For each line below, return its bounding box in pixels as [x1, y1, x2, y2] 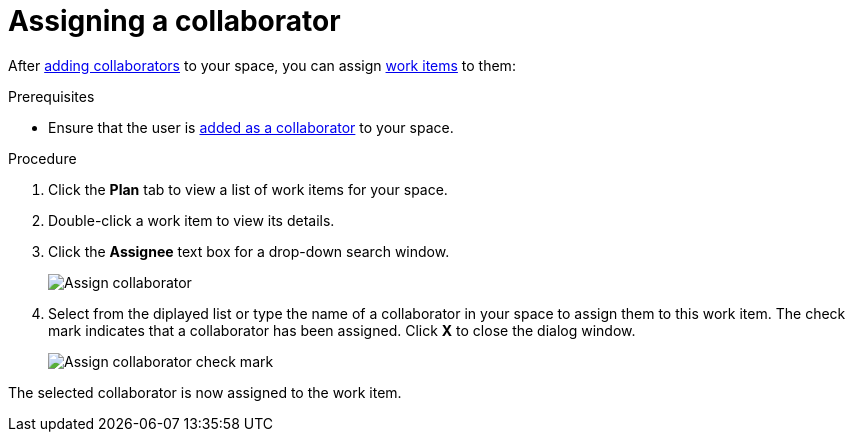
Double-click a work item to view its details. [48, 211, 335, 229]
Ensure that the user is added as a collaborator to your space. [48, 118, 454, 136]
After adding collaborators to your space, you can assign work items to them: [8, 56, 516, 74]
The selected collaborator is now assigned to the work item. [8, 383, 402, 401]
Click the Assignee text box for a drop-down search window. [48, 242, 450, 260]
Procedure [8, 149, 77, 167]
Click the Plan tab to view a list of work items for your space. [48, 180, 448, 198]
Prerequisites [8, 87, 95, 105]
